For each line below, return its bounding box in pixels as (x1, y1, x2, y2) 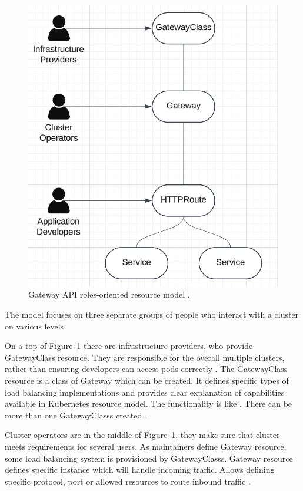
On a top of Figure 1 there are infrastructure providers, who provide (5, 340, 253, 352)
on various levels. (5, 319, 66, 332)
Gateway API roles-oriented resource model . (28, 288, 190, 301)
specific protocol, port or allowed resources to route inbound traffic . (5, 474, 251, 487)
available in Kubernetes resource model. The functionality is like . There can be (5, 397, 292, 410)
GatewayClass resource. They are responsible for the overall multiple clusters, (5, 351, 285, 363)
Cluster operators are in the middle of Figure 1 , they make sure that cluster (5, 429, 280, 441)
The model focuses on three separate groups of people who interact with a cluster (5, 308, 299, 321)
